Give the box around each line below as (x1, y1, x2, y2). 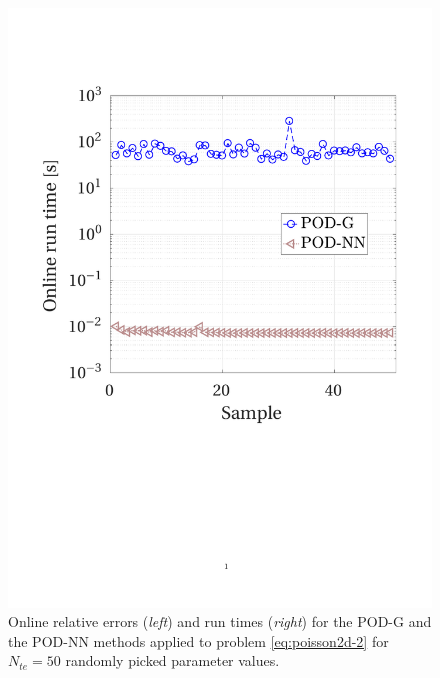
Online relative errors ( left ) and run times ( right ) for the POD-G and (8, 611, 432, 632)
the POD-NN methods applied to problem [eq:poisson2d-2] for (8, 630, 389, 651)
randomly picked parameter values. (65, 650, 280, 671)
